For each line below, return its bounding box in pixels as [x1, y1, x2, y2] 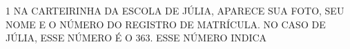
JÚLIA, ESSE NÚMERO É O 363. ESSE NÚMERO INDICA [6, 30, 267, 45]
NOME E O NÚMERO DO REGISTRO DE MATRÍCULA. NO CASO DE [6, 17, 326, 31]
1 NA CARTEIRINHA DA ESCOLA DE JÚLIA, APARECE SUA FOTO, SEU [6, 3, 344, 17]
